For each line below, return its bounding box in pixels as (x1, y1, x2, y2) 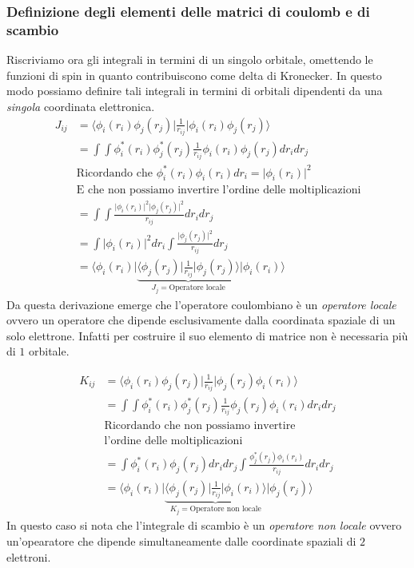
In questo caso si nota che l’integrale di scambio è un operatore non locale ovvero (6, 517, 402, 534)
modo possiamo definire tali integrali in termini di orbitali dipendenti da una (6, 82, 383, 99)
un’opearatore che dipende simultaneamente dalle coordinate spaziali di (6, 533, 356, 550)
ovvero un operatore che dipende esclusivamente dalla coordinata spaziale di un (6, 312, 396, 328)
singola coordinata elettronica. (6, 97, 155, 114)
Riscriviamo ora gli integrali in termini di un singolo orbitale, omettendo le (6, 51, 373, 68)
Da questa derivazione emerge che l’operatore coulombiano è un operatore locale (6, 296, 396, 312)
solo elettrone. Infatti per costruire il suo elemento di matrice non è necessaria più (6, 327, 408, 344)
